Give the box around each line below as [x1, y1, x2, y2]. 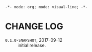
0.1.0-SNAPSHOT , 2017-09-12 [5, 37, 63, 43]
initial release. [17, 42, 46, 48]
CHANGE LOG [5, 21, 64, 32]
